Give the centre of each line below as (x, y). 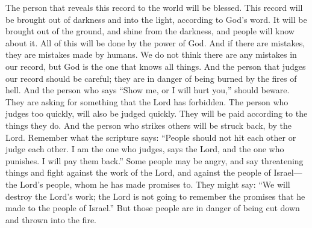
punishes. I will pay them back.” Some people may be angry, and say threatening (154, 160)
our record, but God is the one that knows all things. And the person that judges (156, 66)
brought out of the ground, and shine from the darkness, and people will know (150, 31)
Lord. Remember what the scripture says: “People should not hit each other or (151, 137)
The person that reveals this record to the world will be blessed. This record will (154, 7)
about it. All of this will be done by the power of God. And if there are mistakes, (155, 42)
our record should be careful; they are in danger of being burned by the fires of (151, 78)
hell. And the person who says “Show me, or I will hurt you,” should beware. (148, 90)
